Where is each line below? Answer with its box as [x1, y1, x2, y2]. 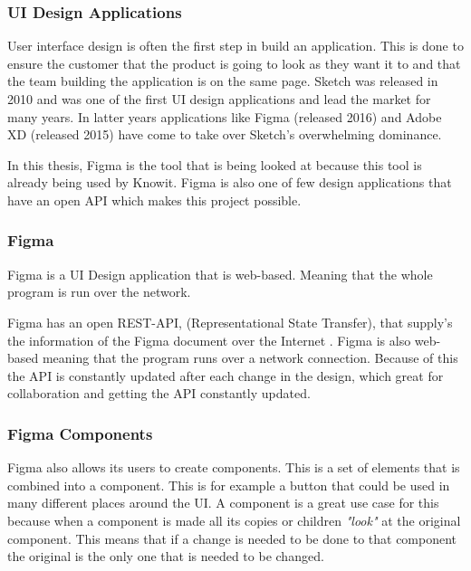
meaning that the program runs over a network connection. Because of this [42, 348, 458, 367]
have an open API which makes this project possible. [7, 190, 302, 209]
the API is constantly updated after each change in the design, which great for [7, 366, 444, 385]
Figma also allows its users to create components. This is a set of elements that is [7, 458, 460, 477]
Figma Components [7, 422, 153, 444]
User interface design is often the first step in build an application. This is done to [7, 36, 464, 55]
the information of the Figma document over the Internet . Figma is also [7, 330, 411, 349]
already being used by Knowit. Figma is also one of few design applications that [7, 173, 452, 192]
